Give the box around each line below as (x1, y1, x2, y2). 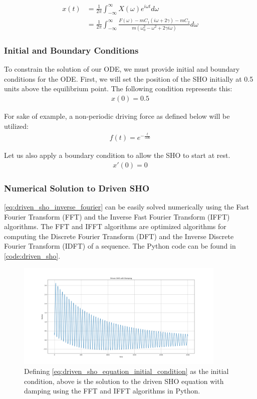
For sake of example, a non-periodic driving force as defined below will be (4, 111, 230, 121)
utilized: (4, 120, 29, 131)
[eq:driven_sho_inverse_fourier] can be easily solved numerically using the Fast (4, 202, 249, 212)
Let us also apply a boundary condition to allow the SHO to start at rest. (4, 150, 230, 160)
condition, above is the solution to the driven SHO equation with (24, 375, 224, 386)
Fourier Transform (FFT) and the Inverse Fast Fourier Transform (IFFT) (4, 211, 230, 222)
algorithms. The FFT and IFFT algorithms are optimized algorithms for (4, 221, 226, 232)
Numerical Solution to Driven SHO (4, 181, 150, 194)
